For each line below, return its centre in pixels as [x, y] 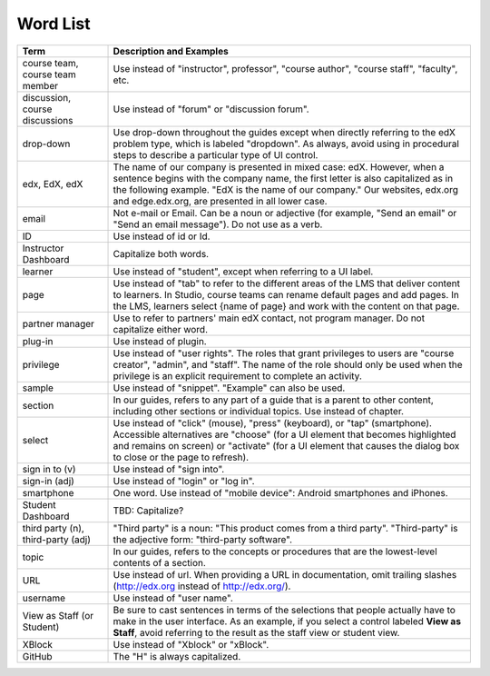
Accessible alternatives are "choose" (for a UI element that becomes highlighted [284, 434]
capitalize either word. [161, 329]
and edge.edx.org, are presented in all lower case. [220, 201]
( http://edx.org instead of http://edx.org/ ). [202, 586]
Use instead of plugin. [160, 341]
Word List [54, 24]
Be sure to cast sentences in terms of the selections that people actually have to [284, 610]
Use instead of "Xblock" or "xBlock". [191, 644]
